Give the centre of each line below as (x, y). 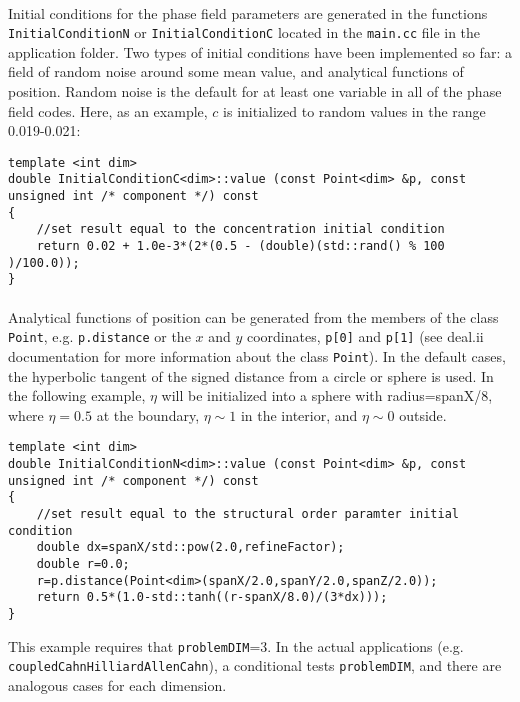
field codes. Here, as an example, (108, 110)
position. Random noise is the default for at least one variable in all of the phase (255, 91)
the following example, (77, 395)
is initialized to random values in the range (354, 110)
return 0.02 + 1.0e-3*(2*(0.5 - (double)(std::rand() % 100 (240, 246)
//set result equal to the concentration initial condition (240, 229)
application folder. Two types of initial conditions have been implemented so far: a (260, 51)
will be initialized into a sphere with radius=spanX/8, (327, 395)
